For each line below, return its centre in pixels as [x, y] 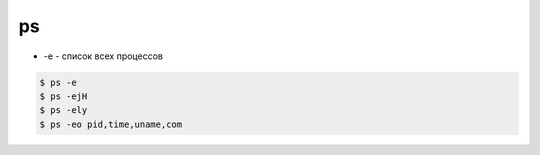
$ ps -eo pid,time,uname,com [111, 124]
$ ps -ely [63, 110]
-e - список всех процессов [103, 56]
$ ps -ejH [63, 96]
